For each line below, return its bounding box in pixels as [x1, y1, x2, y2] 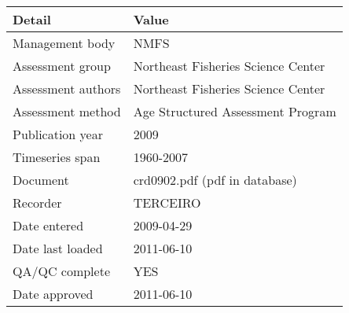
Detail [13, 10, 51, 28]
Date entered [13, 216, 84, 234]
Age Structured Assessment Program [133, 102, 336, 120]
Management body [13, 34, 116, 52]
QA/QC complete [13, 262, 110, 280]
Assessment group [13, 57, 111, 75]
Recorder [13, 193, 62, 212]
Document [13, 171, 69, 189]
